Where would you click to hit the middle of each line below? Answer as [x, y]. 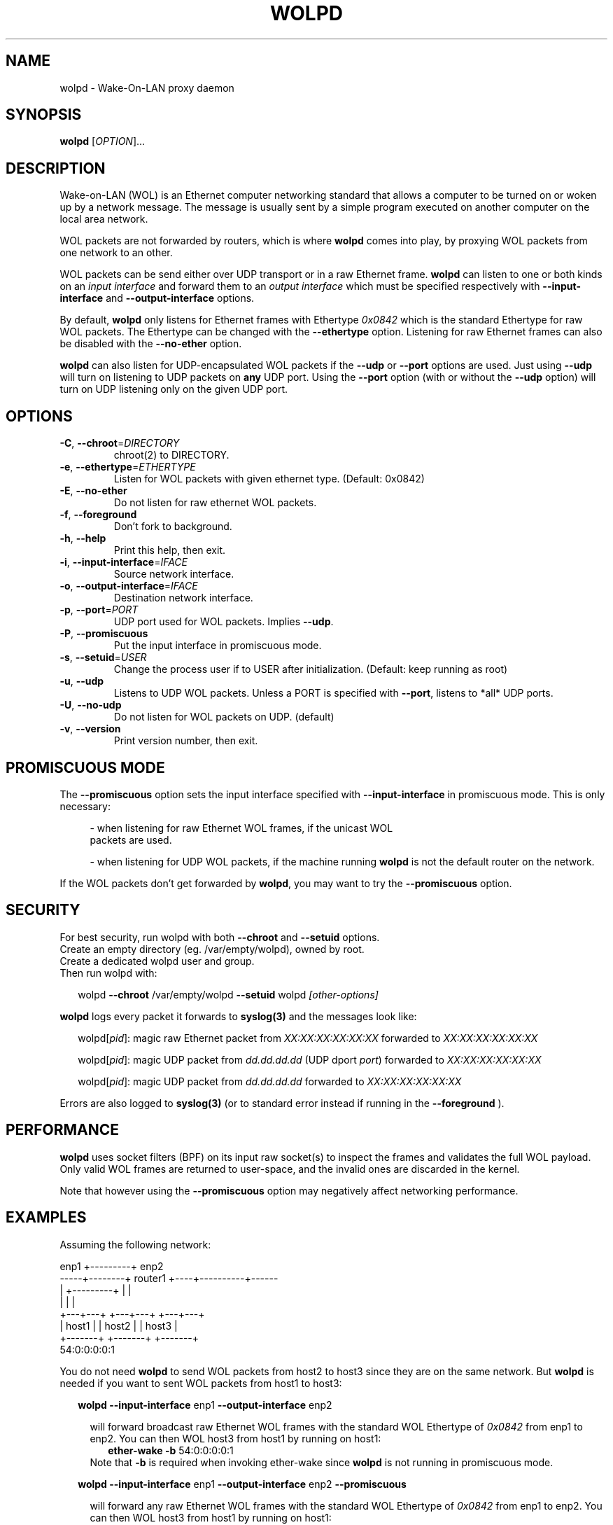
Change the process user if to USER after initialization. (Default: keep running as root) [311, 669]
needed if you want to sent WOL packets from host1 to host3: [201, 1383]
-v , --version [90, 729]
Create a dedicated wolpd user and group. [157, 961]
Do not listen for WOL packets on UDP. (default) [224, 717]
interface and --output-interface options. [157, 298]
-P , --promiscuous [104, 634]
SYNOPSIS [44, 115]
